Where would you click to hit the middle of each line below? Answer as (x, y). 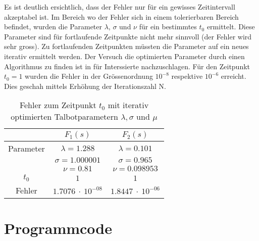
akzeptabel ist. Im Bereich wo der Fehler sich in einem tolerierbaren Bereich (121, 16)
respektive (187, 76)
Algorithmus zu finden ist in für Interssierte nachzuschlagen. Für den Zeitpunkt (127, 66)
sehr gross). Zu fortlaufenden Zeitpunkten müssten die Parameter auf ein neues (126, 46)
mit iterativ (128, 105)
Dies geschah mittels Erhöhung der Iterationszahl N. (85, 86)
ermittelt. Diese (231, 27)
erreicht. (234, 76)
